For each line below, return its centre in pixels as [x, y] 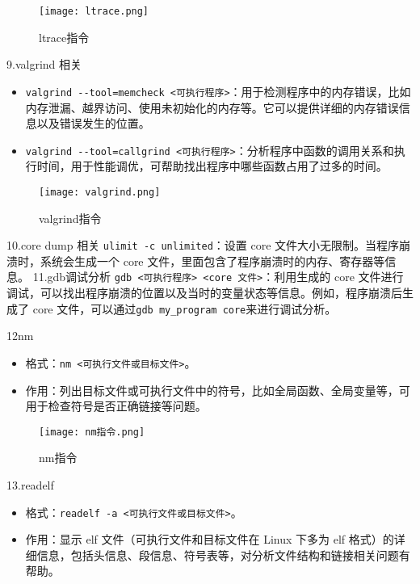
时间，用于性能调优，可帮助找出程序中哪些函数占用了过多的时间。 [212, 166]
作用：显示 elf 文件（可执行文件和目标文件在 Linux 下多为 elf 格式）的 [210, 539]
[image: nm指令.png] [92, 432]
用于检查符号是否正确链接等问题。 [116, 406]
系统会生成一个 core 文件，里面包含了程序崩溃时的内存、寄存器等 [212, 260]
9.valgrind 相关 [44, 64]
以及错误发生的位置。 [93, 123]
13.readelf [30, 485]
